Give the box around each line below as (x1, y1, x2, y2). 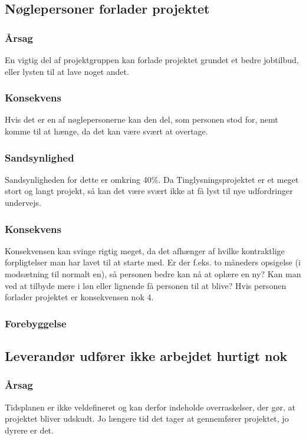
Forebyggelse (5, 316, 67, 330)
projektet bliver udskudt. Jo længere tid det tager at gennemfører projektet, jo (5, 412, 289, 425)
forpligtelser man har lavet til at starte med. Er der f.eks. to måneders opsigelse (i (5, 256, 301, 268)
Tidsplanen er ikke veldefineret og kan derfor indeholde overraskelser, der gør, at (5, 400, 295, 413)
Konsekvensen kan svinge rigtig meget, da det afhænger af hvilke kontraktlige (5, 244, 285, 257)
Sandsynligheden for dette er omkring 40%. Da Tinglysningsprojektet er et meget (5, 173, 299, 185)
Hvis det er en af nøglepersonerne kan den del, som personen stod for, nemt (5, 113, 278, 126)
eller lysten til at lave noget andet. (5, 65, 129, 77)
